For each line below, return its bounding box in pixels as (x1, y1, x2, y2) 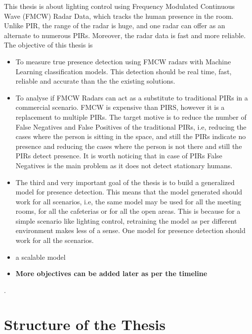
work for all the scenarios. (15, 235, 94, 245)
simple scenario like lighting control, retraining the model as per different (15, 215, 237, 226)
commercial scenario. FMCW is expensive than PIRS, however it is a (15, 102, 225, 112)
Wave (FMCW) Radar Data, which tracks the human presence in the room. (4, 10, 234, 21)
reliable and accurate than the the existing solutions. (15, 76, 175, 86)
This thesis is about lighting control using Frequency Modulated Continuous (4, 1, 235, 11)
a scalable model (15, 251, 66, 262)
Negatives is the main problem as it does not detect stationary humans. (15, 160, 233, 170)
